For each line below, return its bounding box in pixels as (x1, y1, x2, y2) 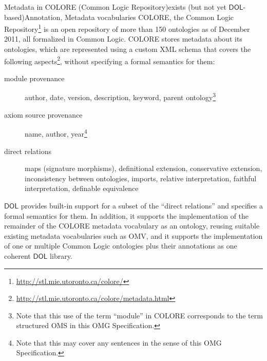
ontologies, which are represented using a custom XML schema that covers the (4, 44, 251, 54)
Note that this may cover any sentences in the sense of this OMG (16, 337, 222, 348)
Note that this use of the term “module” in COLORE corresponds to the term (16, 310, 263, 320)
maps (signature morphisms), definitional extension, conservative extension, (25, 163, 262, 174)
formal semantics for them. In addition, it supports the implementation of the (4, 210, 249, 221)
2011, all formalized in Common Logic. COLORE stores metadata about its (4, 33, 242, 44)
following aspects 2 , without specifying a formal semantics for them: (4, 54, 215, 66)
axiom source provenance (4, 109, 83, 120)
